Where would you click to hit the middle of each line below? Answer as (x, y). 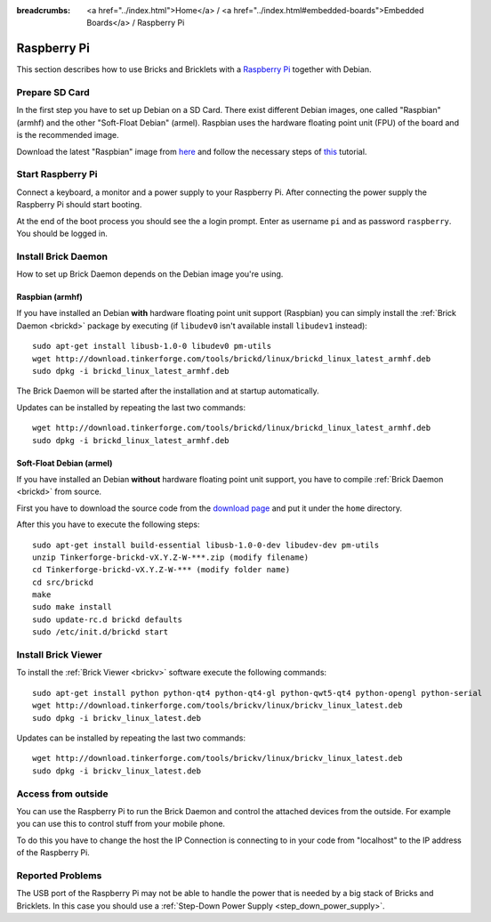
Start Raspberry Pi (57, 174)
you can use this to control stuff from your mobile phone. (121, 824)
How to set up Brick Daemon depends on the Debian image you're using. (150, 274)
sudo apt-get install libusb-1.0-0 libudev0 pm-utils (152, 346)
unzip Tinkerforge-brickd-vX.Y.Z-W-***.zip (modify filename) (171, 557)
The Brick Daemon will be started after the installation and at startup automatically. (168, 391)
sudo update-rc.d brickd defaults (107, 619)
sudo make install (72, 607)
